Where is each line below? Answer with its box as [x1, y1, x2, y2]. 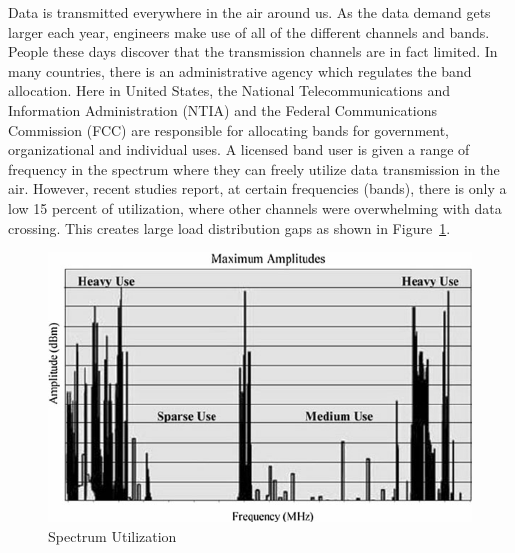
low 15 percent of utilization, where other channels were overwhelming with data [8, 197, 502, 218]
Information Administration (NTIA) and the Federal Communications [8, 99, 438, 120]
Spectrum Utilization [48, 525, 177, 546]
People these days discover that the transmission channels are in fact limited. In [8, 41, 498, 62]
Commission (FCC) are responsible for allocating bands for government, [8, 119, 449, 140]
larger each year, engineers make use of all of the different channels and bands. [8, 21, 490, 42]
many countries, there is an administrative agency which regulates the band [8, 60, 472, 81]
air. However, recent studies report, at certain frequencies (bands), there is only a [8, 178, 507, 199]
